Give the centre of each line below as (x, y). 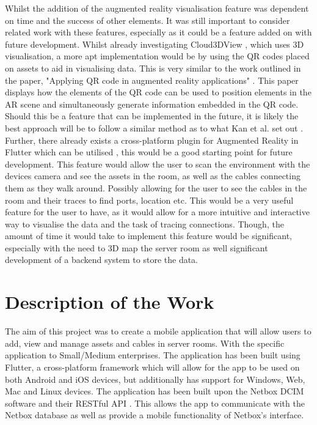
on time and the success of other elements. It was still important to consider (148, 20)
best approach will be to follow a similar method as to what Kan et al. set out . (154, 127)
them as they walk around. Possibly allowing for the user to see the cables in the (156, 187)
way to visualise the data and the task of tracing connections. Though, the (144, 224)
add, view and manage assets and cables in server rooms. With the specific (145, 343)
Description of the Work (110, 302)
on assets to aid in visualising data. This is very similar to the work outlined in (153, 68)
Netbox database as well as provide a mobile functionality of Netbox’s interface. (155, 415)
